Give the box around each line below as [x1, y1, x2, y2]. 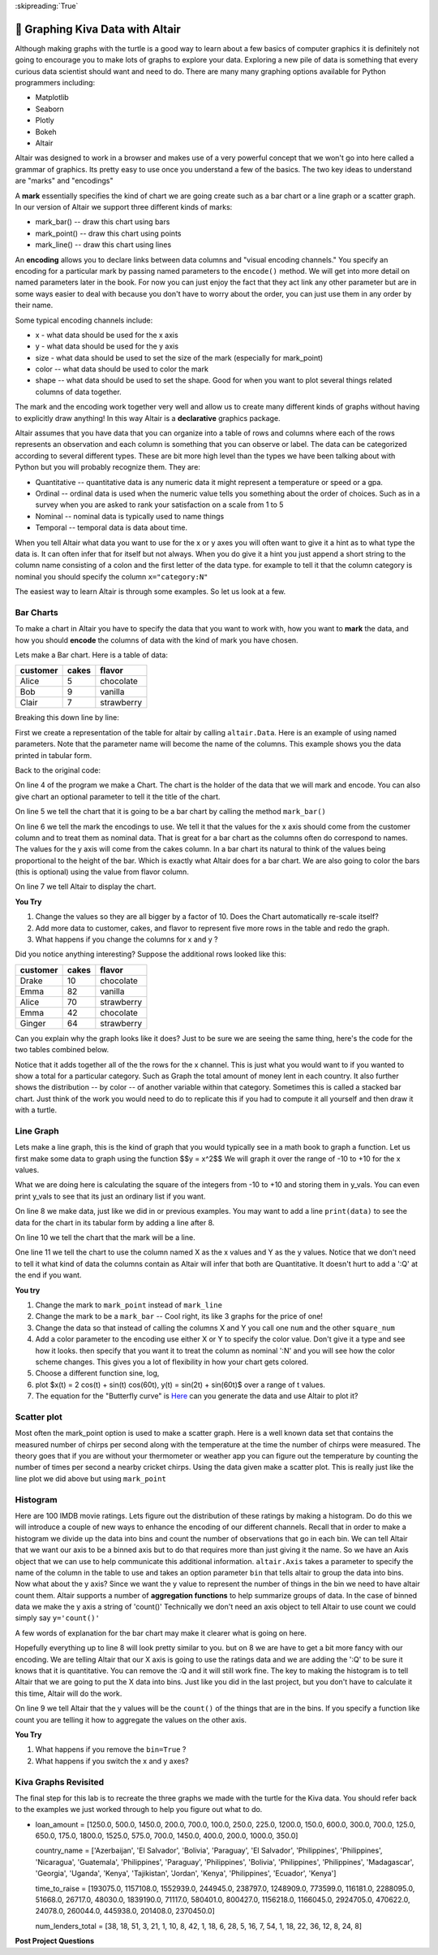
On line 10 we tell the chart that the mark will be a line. [15, 1233, 195, 1242]
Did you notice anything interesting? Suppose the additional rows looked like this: [15, 949, 287, 959]
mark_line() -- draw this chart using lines [35, 240, 172, 249]
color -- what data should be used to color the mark [35, 364, 208, 374]
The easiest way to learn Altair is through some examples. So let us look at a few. [15, 587, 286, 596]
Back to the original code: [15, 765, 101, 775]
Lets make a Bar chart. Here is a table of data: [15, 650, 168, 660]
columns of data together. [35, 387, 122, 397]
